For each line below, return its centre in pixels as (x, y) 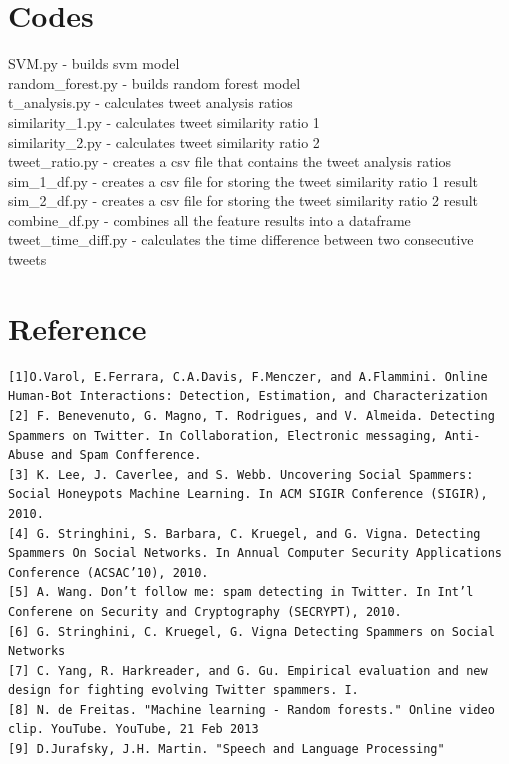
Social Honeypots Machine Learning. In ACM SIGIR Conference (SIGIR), (248, 494)
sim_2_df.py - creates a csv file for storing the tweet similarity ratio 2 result (243, 200)
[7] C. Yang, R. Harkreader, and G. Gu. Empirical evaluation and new (248, 670)
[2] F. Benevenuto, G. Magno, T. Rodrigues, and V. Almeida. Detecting (251, 415)
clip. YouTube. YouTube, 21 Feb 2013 (133, 729)
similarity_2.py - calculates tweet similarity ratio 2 (164, 141)
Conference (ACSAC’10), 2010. (108, 572)
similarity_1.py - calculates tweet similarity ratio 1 (164, 121)
